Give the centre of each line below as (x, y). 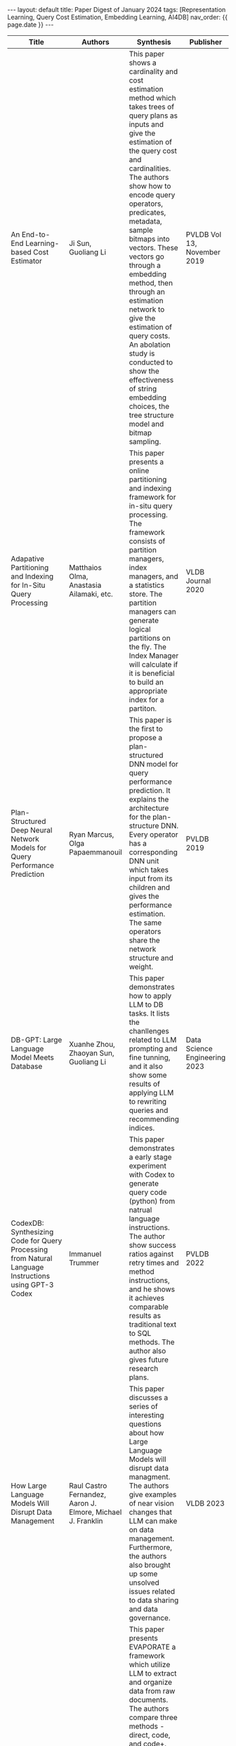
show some (148, 1075)
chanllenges (149, 1031)
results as (145, 1316)
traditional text (153, 1324)
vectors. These (153, 248)
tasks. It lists (149, 1013)
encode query (152, 195)
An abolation (150, 345)
